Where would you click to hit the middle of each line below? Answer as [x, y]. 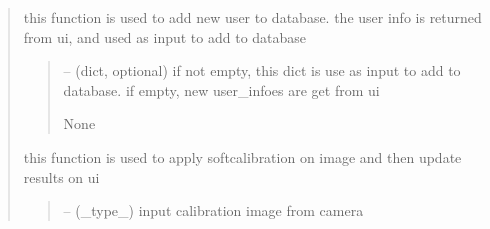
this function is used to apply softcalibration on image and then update [242, 156]
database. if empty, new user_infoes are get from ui [221, 89]
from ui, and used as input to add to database [165, 36]
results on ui [61, 176]
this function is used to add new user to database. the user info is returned [252, 17]
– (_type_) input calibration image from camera [213, 210]
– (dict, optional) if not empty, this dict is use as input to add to [262, 70]
